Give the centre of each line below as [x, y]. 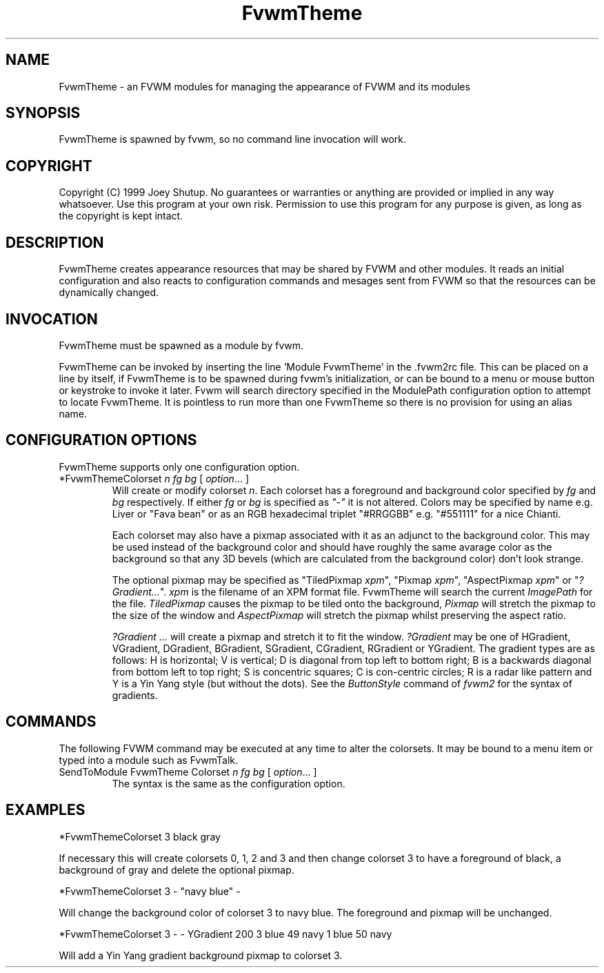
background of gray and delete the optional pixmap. [177, 869]
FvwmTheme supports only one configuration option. [179, 466]
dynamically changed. [109, 293]
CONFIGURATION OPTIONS [101, 440]
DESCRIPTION [55, 242]
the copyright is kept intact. [121, 216]
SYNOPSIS [43, 113]
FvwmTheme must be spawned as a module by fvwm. [181, 345]
